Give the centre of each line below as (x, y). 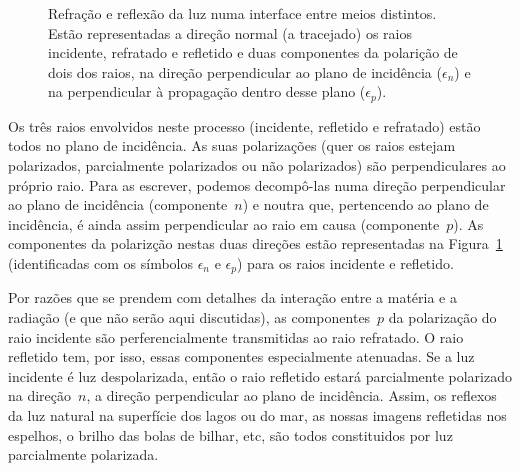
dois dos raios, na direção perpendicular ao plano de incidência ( (245, 71)
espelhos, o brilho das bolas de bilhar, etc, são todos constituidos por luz (230, 434)
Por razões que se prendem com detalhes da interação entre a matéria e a (232, 297)
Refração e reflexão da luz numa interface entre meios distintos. (242, 13)
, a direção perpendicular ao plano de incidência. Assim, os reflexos (291, 395)
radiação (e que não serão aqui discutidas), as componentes (189, 317)
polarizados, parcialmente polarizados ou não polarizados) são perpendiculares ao (257, 165)
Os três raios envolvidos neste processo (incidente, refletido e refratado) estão (244, 125)
